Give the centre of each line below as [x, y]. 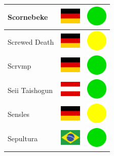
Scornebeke [28, 17]
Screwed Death [31, 41]
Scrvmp [20, 66]
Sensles [18, 114]
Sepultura [23, 138]
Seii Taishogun [30, 90]
